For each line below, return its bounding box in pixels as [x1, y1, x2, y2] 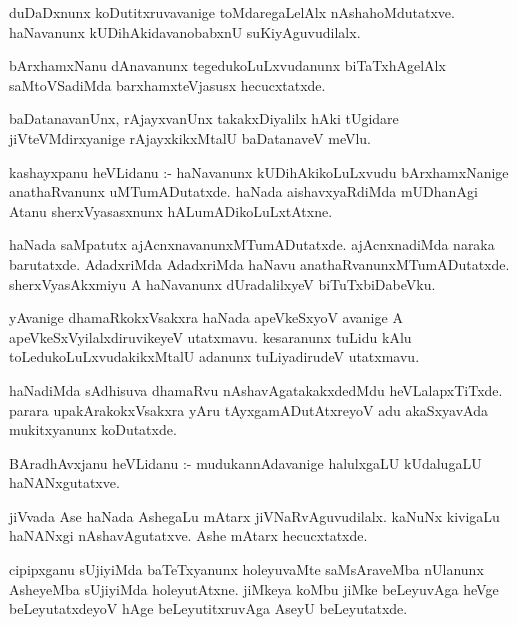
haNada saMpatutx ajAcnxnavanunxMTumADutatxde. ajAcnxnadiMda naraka [9, 234, 495, 255]
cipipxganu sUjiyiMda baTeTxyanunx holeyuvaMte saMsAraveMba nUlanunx [9, 559, 484, 580]
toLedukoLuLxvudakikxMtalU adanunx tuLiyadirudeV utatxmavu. [9, 346, 420, 367]
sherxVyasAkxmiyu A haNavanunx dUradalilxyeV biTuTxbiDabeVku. [9, 273, 436, 294]
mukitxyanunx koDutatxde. [9, 419, 177, 440]
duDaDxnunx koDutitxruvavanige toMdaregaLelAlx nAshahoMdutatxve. [9, 2, 455, 22]
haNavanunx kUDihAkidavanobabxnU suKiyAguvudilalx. [9, 21, 361, 42]
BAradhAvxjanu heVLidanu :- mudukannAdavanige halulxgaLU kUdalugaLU [9, 452, 482, 473]
